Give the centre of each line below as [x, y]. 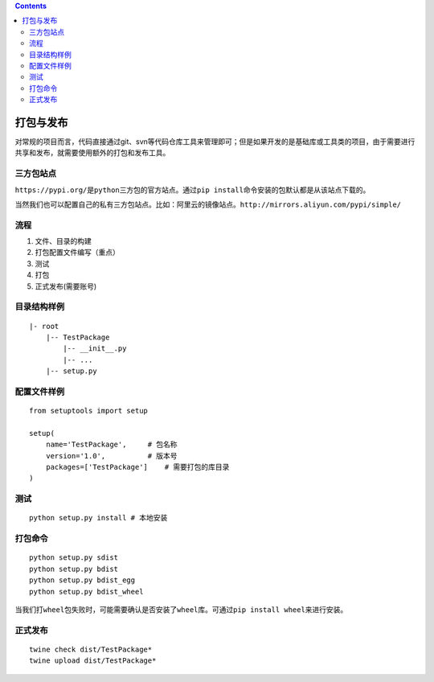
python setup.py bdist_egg [82, 580]
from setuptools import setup [89, 411]
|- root [44, 326]
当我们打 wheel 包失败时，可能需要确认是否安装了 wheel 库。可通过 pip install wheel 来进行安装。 [181, 609]
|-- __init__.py [95, 349]
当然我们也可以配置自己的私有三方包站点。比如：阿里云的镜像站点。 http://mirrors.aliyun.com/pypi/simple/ [208, 204]
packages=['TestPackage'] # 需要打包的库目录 [137, 467]
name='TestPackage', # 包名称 [111, 445]
